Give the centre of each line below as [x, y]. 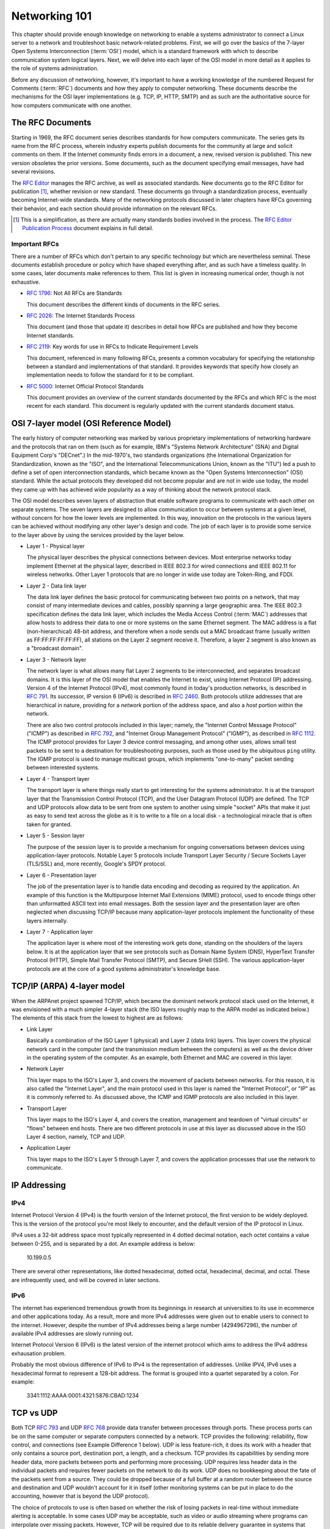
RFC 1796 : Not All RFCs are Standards [74, 293]
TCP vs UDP [35, 1413]
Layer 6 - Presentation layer [62, 875]
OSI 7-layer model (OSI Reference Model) [91, 424]
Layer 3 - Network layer [57, 659]
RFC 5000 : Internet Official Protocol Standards [85, 386]
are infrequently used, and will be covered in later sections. [86, 1280]
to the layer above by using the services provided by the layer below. [98, 535]
